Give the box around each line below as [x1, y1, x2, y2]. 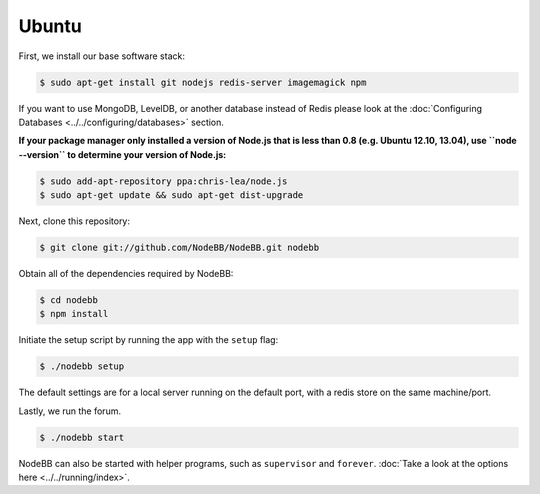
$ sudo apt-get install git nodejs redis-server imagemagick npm [39, 76, 367, 88]
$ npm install [39, 308, 109, 320]
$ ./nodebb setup [39, 361, 125, 372]
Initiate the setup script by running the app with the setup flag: [18, 334, 279, 346]
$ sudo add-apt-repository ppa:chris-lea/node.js [39, 175, 288, 187]
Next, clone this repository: [18, 215, 130, 227]
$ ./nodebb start [39, 431, 125, 443]
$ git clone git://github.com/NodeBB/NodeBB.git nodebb [39, 242, 320, 254]
